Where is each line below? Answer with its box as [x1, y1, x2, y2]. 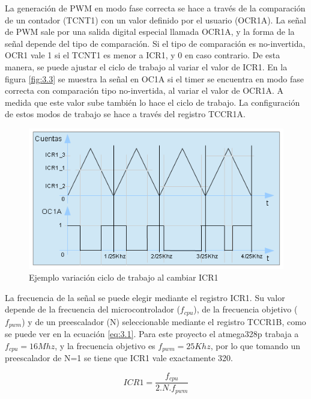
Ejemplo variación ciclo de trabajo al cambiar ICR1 [29, 271, 219, 284]
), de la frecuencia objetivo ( [193, 303, 298, 315]
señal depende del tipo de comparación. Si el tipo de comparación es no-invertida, [5, 37, 306, 49]
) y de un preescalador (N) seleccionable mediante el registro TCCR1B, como [22, 315, 306, 327]
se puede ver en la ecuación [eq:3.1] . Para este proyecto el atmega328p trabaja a [5, 327, 299, 340]
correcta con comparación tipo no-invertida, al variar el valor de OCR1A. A [5, 84, 284, 97]
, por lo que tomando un [210, 339, 301, 352]
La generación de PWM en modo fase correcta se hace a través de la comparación [5, 2, 306, 14]
